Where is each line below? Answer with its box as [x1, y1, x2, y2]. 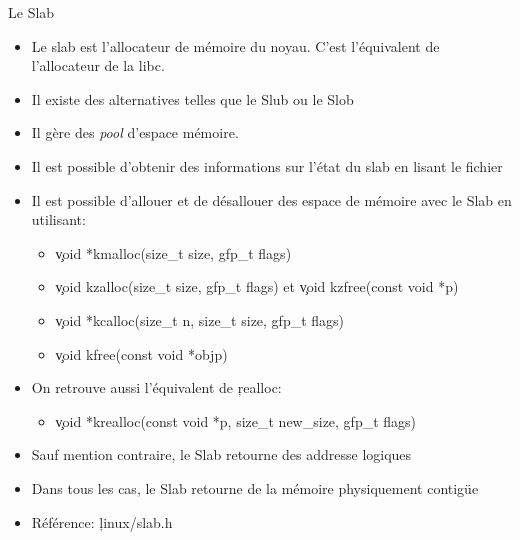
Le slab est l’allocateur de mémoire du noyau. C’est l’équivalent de [31, 35, 440, 56]
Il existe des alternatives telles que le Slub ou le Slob [31, 88, 354, 109]
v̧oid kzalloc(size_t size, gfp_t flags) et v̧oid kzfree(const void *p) [55, 276, 459, 297]
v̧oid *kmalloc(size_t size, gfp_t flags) [55, 242, 292, 263]
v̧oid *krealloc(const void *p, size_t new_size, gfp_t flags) [55, 410, 417, 431]
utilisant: [31, 209, 86, 230]
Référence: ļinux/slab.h [31, 511, 173, 532]
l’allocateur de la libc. [31, 55, 165, 76]
